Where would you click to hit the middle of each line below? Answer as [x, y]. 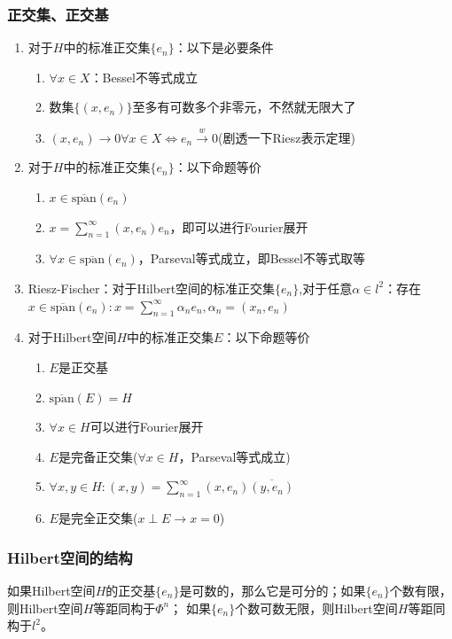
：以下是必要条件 [224, 47]
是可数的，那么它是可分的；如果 [273, 590]
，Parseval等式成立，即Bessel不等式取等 [251, 258]
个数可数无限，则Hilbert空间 [316, 608]
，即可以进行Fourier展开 [239, 226]
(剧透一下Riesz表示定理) [286, 137]
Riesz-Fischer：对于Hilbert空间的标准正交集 [152, 288]
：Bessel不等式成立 [144, 77]
